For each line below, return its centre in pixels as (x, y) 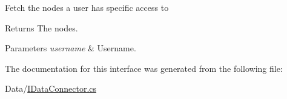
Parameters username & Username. (71, 48)
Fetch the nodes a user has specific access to (87, 7)
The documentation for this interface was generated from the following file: (144, 68)
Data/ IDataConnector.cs (51, 88)
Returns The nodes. (41, 27)
